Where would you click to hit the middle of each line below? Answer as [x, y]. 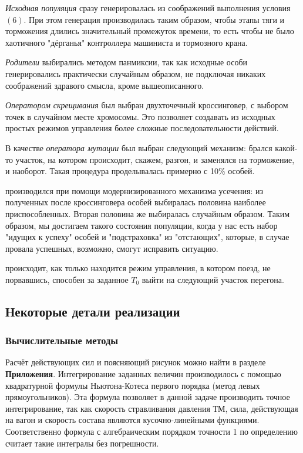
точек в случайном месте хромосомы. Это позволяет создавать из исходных [140, 116]
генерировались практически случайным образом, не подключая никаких [136, 73]
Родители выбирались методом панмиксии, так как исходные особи [127, 62]
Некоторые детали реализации [93, 311]
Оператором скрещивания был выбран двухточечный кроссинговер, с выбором [147, 105]
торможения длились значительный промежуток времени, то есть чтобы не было [150, 31]
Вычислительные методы [62, 340]
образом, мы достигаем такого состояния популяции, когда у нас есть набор [142, 225]
